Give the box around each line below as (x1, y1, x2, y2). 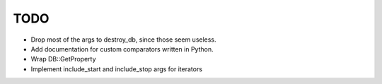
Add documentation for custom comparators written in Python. (30, 44, 214, 53)
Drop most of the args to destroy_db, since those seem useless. (30, 35, 216, 44)
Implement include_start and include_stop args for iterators (30, 64, 203, 73)
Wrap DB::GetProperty (30, 55, 96, 64)
